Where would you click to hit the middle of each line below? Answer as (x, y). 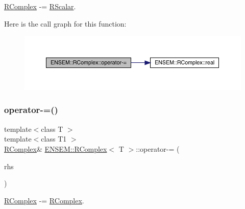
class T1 (54, 139)
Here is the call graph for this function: (65, 23)
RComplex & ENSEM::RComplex (56, 148)
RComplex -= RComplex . (44, 200)
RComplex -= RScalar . (40, 6)
